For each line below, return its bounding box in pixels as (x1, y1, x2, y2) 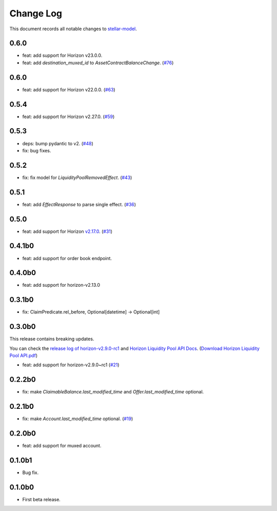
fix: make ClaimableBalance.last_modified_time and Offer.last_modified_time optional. (22, 389, 204, 395)
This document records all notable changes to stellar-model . (9, 26, 137, 32)
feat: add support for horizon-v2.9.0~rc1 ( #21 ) (22, 362, 120, 368)
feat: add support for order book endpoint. (22, 255, 112, 261)
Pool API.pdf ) (9, 352, 38, 359)
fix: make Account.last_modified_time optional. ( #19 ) (22, 416, 133, 422)
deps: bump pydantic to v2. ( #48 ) (22, 140, 93, 146)
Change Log (9, 8, 63, 19)
